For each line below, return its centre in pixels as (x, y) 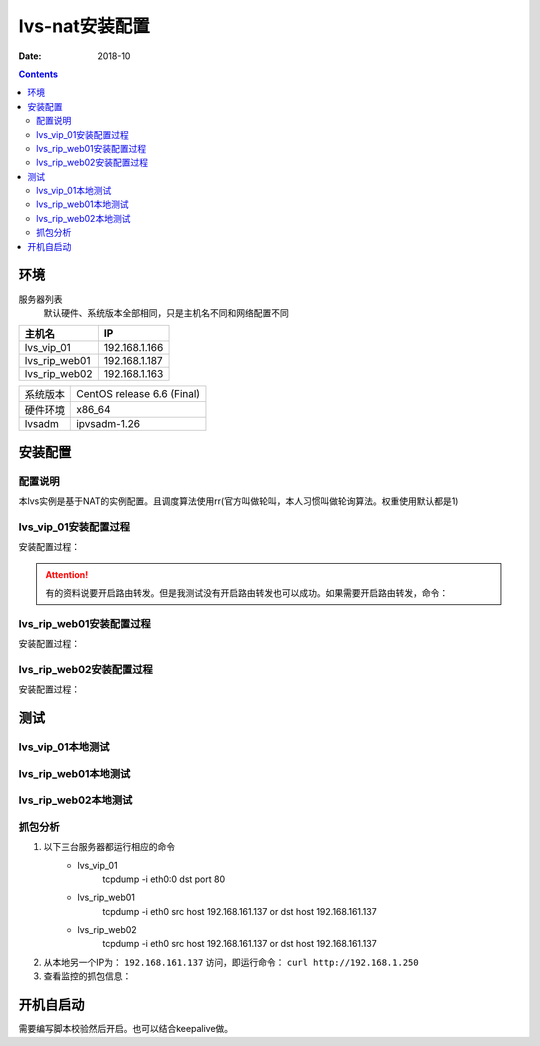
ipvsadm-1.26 (108, 424)
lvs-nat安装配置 (84, 26)
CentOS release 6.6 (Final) (138, 394)
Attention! (67, 574)
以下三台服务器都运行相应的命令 (109, 847)
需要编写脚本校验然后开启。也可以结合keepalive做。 (126, 1029)
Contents (38, 74)
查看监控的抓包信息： (87, 976)
